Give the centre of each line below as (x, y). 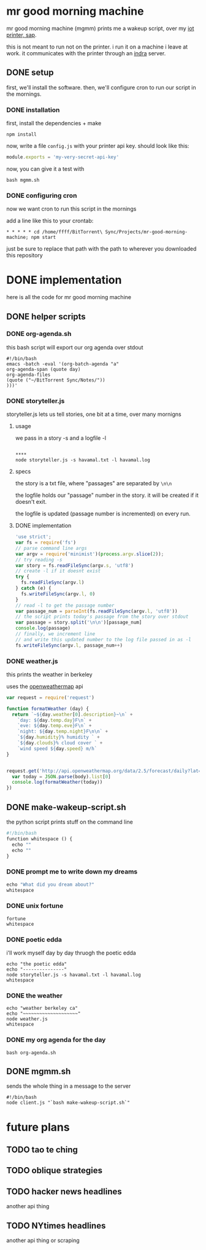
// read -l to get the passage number (65, 605)
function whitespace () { (39, 839)
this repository (25, 256)
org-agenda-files (29, 375)
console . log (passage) (43, 628)
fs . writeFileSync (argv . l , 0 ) (58, 594)
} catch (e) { (33, 588)
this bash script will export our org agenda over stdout (75, 347)
